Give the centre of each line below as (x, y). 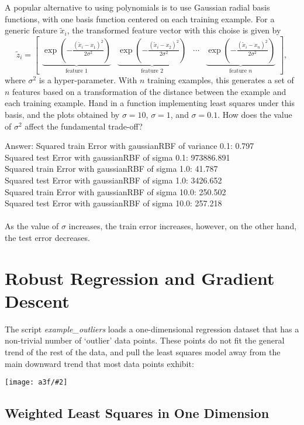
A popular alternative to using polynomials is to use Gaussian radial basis (137, 7)
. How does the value (255, 115)
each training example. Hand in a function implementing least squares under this (150, 103)
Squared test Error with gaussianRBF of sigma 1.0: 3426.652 (113, 180)
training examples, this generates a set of (220, 80)
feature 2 (152, 71)
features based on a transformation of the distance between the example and (149, 91)
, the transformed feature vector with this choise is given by (174, 30)
